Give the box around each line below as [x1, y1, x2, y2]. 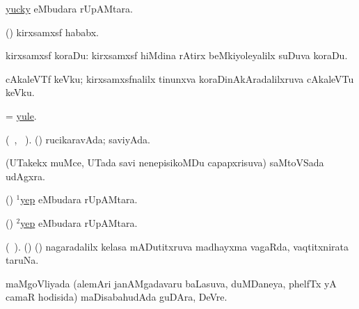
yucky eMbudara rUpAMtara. [6, 1, 133, 15]
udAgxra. [6, 168, 45, 183]
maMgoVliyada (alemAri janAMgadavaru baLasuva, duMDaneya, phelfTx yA [6, 276, 337, 290]
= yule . [6, 108, 37, 122]
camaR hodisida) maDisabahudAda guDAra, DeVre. [6, 290, 228, 304]
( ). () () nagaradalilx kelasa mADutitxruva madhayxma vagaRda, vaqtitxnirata [6, 239, 349, 253]
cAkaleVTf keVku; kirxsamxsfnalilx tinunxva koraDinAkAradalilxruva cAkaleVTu [6, 71, 354, 86]
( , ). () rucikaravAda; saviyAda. [6, 132, 150, 146]
